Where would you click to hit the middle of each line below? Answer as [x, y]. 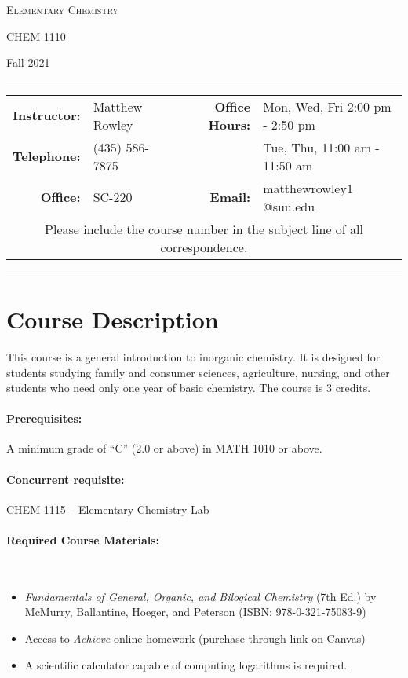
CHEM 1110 [36, 36]
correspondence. [204, 247]
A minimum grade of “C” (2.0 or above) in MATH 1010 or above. [164, 448]
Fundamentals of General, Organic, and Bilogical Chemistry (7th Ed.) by [200, 596]
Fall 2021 [28, 62]
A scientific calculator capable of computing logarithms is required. [186, 664]
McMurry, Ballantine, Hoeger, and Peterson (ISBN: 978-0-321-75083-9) [195, 612]
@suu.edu [289, 206]
